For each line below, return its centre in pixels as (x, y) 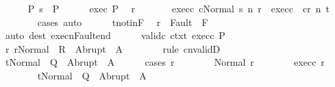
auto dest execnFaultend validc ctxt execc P (115, 35)
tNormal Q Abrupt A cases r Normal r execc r (165, 62)
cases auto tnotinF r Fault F (123, 22)
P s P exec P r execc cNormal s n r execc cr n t (178, 8)
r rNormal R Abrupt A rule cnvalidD (113, 48)
